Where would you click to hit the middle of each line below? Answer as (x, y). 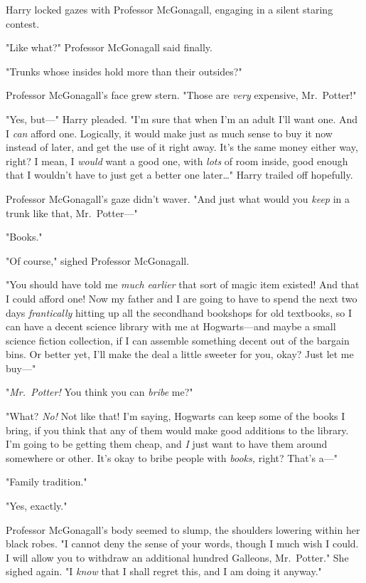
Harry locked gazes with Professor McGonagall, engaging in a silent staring (169, 9)
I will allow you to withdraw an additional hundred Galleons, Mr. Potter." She (177, 557)
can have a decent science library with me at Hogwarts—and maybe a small (171, 326)
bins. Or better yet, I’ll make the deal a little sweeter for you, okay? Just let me (180, 354)
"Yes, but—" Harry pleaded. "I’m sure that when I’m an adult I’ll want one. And (182, 119)
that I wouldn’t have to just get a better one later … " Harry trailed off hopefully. (179, 175)
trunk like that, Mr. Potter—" (72, 212)
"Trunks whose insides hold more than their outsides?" (124, 71)
